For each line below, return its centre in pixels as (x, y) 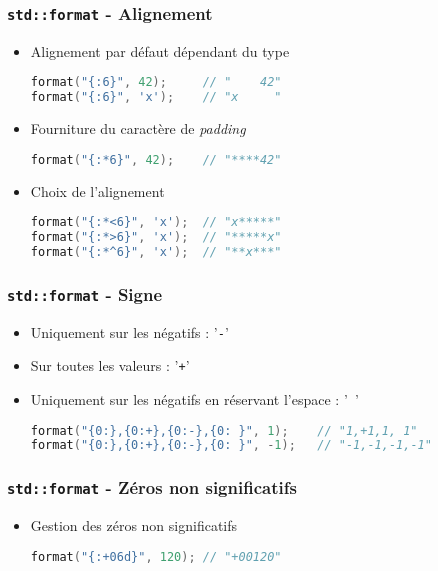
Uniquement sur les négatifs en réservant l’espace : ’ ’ (194, 398)
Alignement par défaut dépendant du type (160, 50)
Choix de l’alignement (97, 190)
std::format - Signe (85, 293)
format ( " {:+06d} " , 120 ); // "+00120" (156, 556)
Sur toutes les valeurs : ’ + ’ (110, 365)
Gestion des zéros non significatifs (134, 525)
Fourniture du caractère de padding (138, 128)
